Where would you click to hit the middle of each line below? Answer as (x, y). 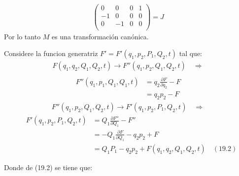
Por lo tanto (22, 37)
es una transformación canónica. (100, 37)
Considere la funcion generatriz (51, 53)
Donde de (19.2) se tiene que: (48, 167)
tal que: (190, 53)
